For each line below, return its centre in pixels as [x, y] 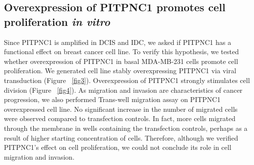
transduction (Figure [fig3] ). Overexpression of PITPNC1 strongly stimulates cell [127, 80]
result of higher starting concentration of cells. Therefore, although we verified [121, 137]
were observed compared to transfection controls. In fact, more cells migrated [120, 118]
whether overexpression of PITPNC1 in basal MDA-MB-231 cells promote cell [121, 61]
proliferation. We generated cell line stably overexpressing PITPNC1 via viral [120, 71]
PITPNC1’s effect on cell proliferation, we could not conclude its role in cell [118, 147]
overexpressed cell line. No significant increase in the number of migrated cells [121, 109]
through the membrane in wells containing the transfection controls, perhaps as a [126, 128]
